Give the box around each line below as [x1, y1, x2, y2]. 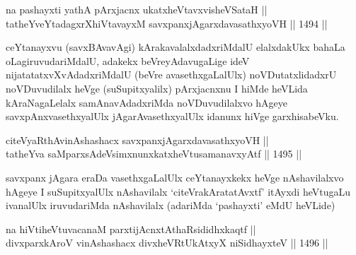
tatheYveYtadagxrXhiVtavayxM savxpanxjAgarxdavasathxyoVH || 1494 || [6, 16, 328, 30]
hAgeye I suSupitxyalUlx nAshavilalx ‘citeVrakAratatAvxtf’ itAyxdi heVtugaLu [6, 184, 351, 198]
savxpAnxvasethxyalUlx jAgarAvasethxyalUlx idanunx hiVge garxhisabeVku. [6, 109, 339, 124]
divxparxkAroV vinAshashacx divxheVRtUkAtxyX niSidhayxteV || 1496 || [6, 235, 328, 250]
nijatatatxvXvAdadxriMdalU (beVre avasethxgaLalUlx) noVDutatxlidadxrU [6, 67, 337, 82]
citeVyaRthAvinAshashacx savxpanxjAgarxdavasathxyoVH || [6, 132, 269, 147]
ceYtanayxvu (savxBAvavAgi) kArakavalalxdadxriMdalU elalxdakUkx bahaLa [6, 40, 345, 54]
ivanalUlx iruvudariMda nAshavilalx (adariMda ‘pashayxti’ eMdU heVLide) [6, 198, 335, 213]
